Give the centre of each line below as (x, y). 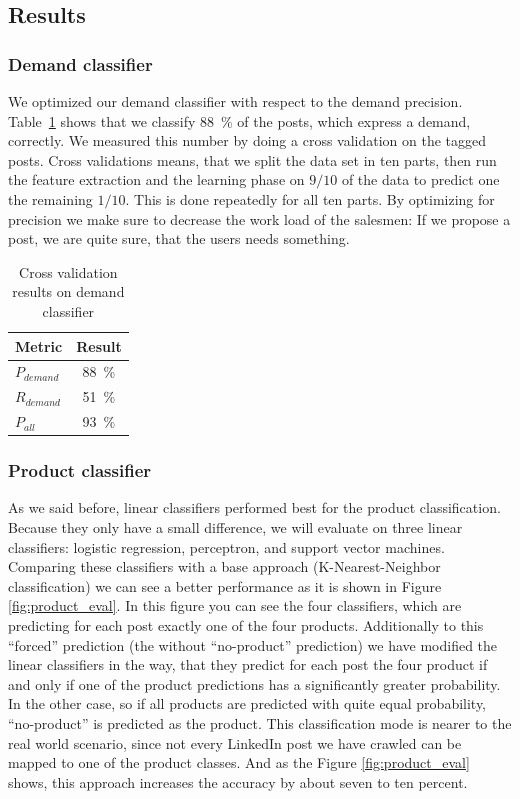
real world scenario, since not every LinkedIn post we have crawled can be (235, 742)
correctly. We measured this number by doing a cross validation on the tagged (247, 140)
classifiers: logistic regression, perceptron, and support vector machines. (226, 546)
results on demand (68, 291)
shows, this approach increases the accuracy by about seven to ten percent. (238, 781)
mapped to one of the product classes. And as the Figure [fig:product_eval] (239, 762)
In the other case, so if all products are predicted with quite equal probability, (247, 703)
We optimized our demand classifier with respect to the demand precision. (235, 101)
